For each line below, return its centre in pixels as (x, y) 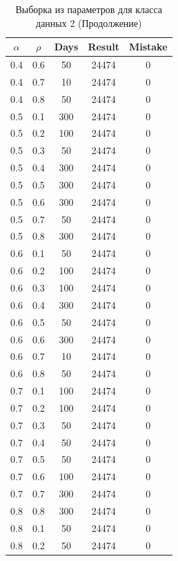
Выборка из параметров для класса (89, 9)
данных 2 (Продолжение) (89, 22)
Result (103, 47)
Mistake (148, 47)
